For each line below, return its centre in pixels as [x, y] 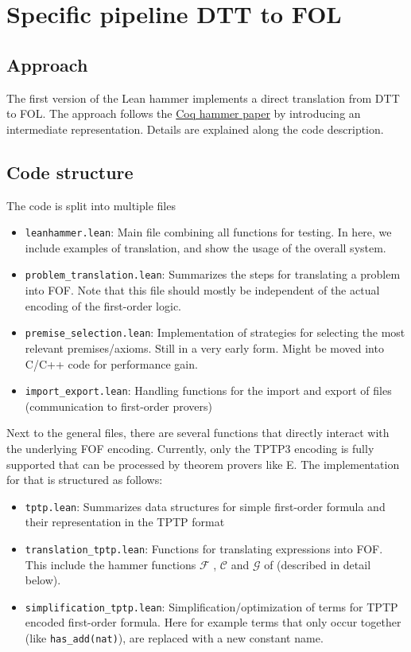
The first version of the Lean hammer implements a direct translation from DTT [203, 98]
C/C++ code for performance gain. [111, 363]
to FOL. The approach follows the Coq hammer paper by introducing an [184, 113]
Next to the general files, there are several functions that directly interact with [198, 433]
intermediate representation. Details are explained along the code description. [195, 129]
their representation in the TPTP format [125, 522]
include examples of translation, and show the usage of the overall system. [205, 247]
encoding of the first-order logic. [103, 305]
